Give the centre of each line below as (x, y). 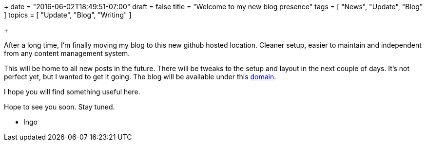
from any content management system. (67, 53)
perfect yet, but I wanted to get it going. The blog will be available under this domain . (140, 77)
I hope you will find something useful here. (72, 92)
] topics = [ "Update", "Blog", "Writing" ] (68, 15)
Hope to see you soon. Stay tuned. (59, 107)
